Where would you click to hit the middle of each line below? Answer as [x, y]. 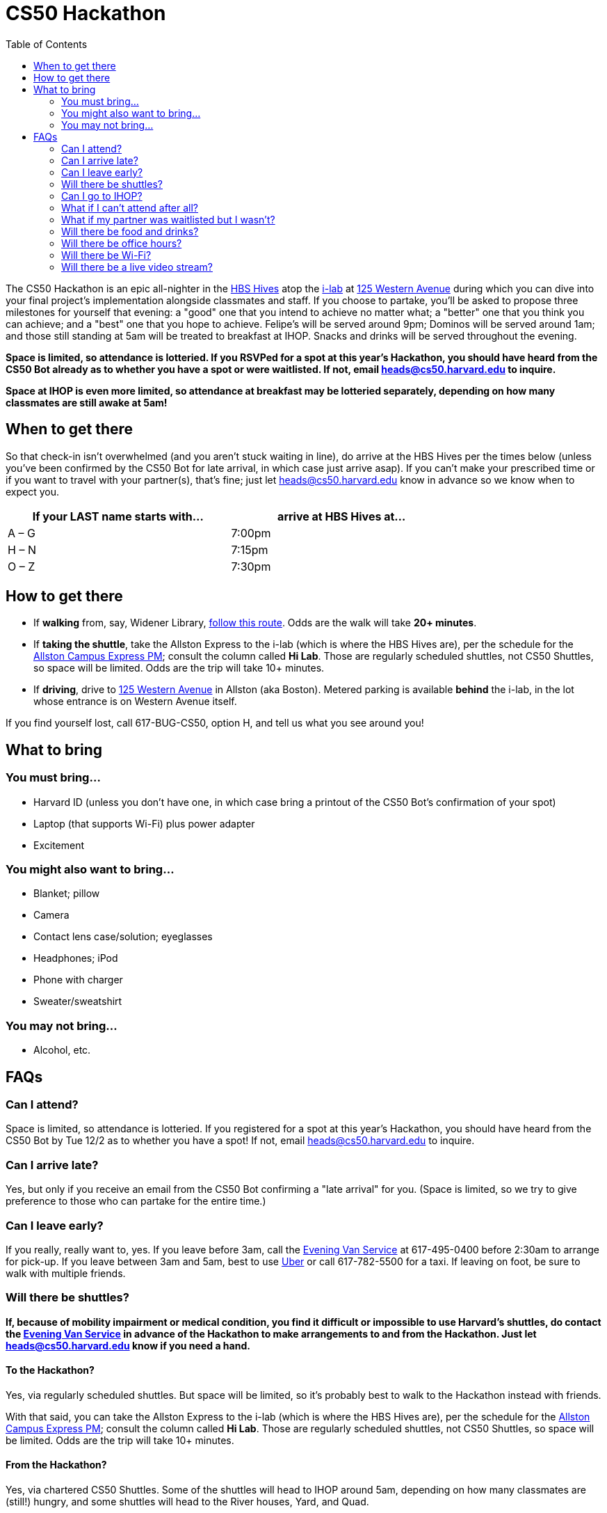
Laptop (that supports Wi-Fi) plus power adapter [144, 823]
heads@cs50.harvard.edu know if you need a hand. [128, 1345]
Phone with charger [78, 980]
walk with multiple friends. [66, 1273]
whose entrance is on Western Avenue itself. [135, 702]
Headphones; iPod [76, 958]
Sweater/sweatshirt [78, 1001]
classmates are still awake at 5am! [87, 402]
